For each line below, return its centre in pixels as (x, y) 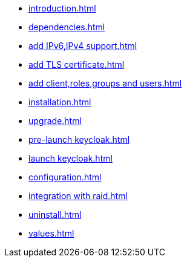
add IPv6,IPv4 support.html (83, 46)
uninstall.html (55, 215)
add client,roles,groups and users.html (105, 83)
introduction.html (62, 8)
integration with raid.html (78, 196)
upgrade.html (55, 121)
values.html (51, 233)
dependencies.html (67, 27)
